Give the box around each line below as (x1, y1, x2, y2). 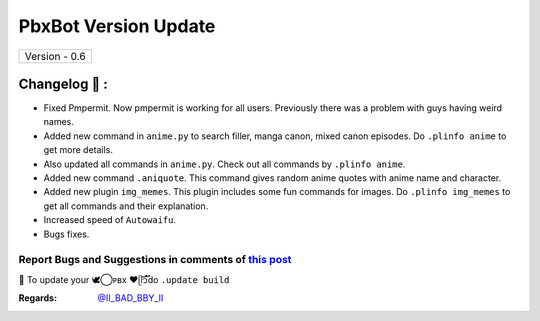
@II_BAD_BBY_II (97, 292, 164, 304)
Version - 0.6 (24, 49, 86, 63)
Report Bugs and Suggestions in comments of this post (18, 253, 292, 267)
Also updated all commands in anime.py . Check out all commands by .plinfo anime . (43, 158, 406, 170)
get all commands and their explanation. (43, 200, 209, 212)
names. (43, 116, 74, 128)
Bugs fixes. (43, 228, 90, 240)
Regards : (18, 292, 58, 304)
